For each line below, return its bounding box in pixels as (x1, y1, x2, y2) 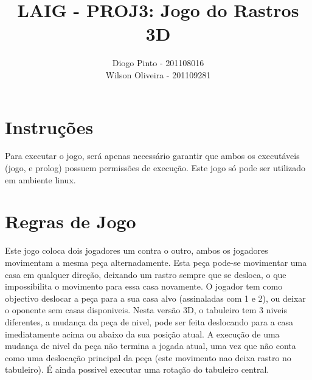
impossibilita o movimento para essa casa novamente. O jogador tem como (5, 280, 283, 293)
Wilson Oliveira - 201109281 (105, 68, 211, 81)
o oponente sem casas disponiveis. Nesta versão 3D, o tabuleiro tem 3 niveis (5, 304, 287, 316)
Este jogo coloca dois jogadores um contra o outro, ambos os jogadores (5, 244, 268, 257)
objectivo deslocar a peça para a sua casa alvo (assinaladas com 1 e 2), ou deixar (5, 291, 306, 304)
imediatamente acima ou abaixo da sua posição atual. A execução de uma (5, 327, 280, 340)
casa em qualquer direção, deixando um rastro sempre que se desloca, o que (5, 268, 286, 280)
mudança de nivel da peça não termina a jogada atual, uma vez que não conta (5, 339, 296, 352)
